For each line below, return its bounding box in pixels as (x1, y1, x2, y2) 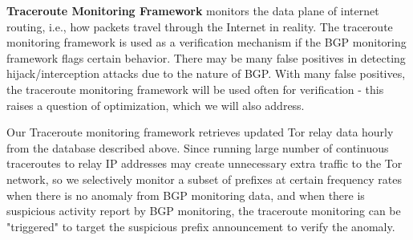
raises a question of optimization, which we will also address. (6, 96, 305, 113)
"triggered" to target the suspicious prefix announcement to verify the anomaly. (6, 218, 395, 234)
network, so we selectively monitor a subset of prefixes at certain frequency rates (6, 170, 402, 187)
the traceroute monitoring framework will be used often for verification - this (6, 80, 384, 97)
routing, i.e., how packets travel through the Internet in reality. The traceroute (6, 18, 393, 35)
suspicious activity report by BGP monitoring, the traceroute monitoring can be (6, 202, 401, 219)
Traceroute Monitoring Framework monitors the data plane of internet (6, 2, 379, 18)
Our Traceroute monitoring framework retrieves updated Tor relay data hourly (6, 124, 394, 140)
